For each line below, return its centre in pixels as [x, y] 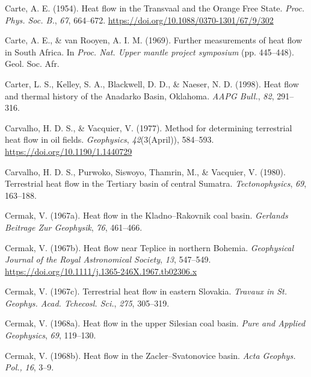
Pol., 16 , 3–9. [29, 367]
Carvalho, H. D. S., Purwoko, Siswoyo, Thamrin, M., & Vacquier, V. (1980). [145, 171]
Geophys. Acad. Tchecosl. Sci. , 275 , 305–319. [87, 303]
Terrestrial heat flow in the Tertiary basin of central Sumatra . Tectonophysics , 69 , [156, 183]
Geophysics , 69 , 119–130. [51, 335]
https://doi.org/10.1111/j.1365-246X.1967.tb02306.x [101, 271]
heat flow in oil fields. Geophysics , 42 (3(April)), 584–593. [109, 139]
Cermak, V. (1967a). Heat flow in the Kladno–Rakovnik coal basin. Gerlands [146, 215]
